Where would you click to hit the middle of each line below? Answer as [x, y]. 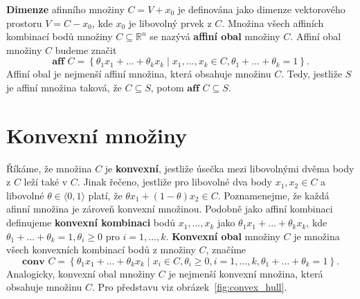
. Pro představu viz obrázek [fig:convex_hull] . [190, 287]
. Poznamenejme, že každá [273, 195]
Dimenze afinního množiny [65, 9]
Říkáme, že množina [49, 168]
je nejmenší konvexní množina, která [246, 273]
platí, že [105, 195]
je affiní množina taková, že [64, 87]
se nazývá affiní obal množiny [215, 36]
